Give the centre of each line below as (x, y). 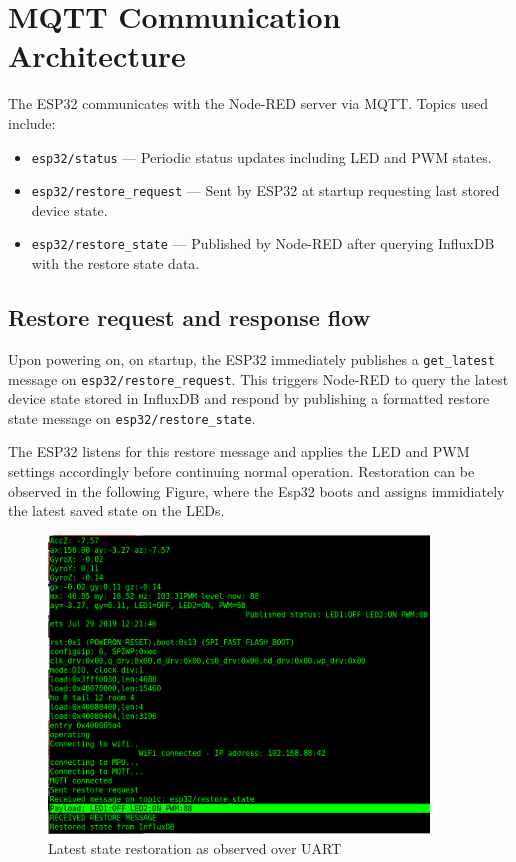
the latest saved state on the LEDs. (116, 510)
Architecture (97, 55)
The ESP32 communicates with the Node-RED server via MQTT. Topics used (248, 103)
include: (32, 122)
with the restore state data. (115, 263)
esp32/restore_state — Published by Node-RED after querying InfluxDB (263, 243)
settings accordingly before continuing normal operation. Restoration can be (241, 471)
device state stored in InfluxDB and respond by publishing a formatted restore (249, 398)
